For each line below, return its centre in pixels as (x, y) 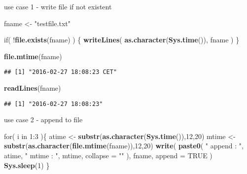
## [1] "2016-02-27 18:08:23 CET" (61, 72)
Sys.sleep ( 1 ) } (27, 165)
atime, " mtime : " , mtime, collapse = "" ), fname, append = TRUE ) (108, 156)
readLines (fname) (33, 88)
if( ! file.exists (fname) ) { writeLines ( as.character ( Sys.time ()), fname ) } (122, 40)
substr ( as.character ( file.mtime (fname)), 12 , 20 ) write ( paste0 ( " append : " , (124, 146)
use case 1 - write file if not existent (58, 6)
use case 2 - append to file (43, 120)
